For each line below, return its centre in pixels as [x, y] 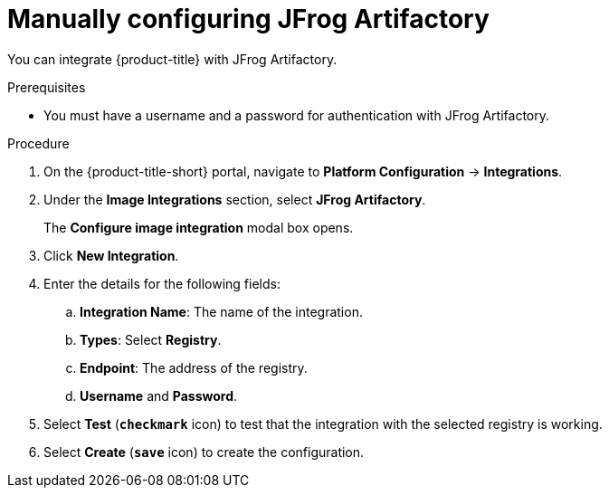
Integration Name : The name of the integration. [221, 311]
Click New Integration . [111, 255]
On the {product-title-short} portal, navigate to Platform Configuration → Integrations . [303, 171]
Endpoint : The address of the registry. [194, 367]
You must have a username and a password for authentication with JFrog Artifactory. [297, 115]
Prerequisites [47, 87]
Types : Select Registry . [151, 339]
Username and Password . [159, 395]
